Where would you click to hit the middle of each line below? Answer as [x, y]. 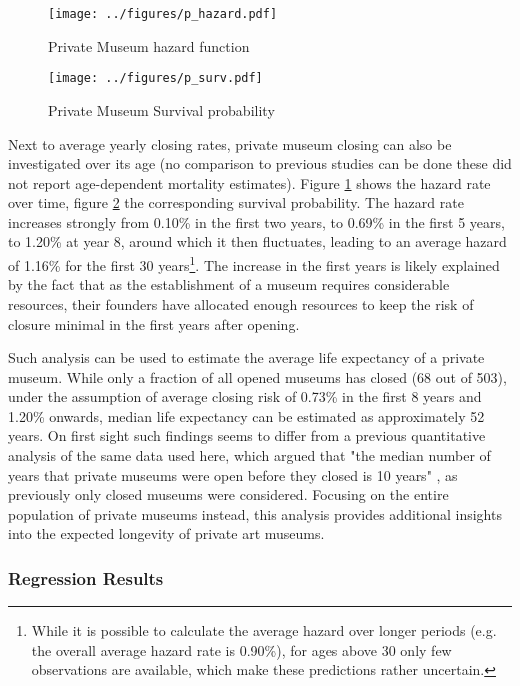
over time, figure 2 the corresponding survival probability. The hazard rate [236, 202]
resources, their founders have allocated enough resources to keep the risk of [241, 303]
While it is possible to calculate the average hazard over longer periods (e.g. [264, 630]
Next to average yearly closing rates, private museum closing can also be [230, 143]
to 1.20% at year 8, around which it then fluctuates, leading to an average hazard [257, 241]
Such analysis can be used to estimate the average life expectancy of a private [246, 357]
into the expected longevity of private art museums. [166, 533]
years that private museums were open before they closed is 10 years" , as [233, 474]
